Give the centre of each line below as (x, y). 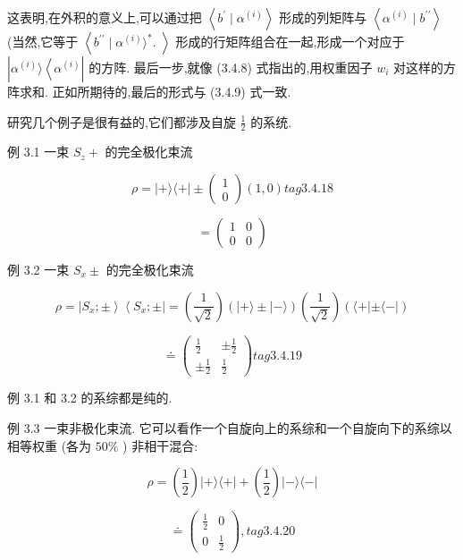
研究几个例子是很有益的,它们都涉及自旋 (122, 121)
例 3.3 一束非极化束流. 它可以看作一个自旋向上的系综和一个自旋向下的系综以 (230, 428)
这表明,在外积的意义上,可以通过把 (105, 17)
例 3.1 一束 (38, 152)
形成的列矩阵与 (323, 17)
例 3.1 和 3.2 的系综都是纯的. (90, 398)
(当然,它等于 (43, 41)
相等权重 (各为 (50, 445)
